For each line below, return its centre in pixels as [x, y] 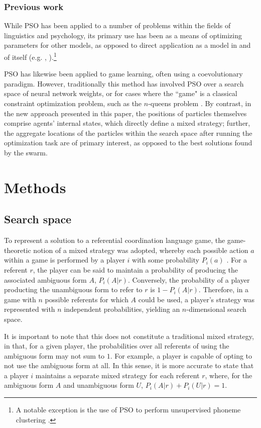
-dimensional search [216, 309]
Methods [35, 187]
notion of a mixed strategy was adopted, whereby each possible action [141, 250]
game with [20, 299]
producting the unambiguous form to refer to [73, 289]
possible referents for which [87, 299]
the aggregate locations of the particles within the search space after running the [128, 133]
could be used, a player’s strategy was [197, 299]
